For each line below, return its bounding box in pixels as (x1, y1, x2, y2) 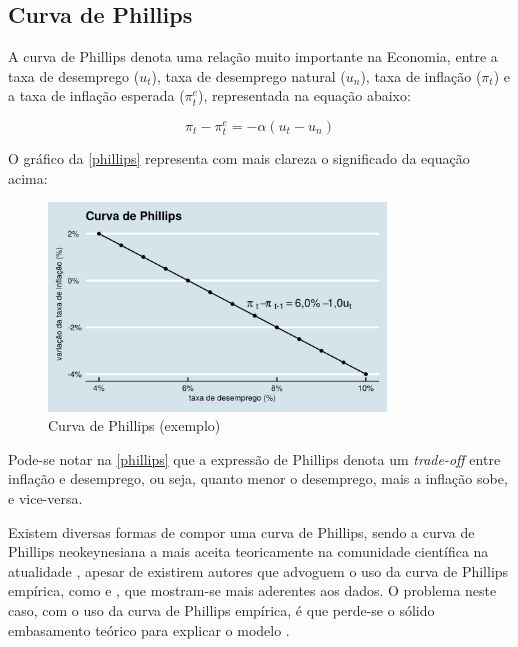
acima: (8, 167, 48, 188)
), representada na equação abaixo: (198, 85, 411, 106)
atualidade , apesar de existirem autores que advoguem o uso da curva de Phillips (8, 560, 509, 581)
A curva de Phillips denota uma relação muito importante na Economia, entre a (8, 46, 498, 67)
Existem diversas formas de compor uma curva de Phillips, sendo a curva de (8, 521, 475, 542)
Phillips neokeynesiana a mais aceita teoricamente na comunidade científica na (8, 541, 489, 562)
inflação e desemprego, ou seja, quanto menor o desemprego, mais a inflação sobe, (8, 468, 508, 489)
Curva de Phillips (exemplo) (48, 415, 221, 436)
